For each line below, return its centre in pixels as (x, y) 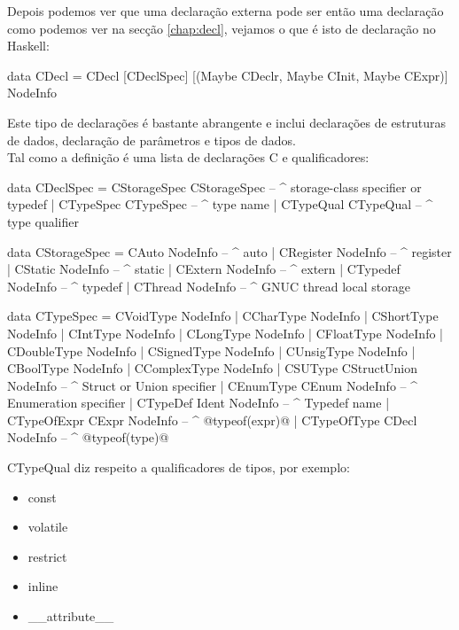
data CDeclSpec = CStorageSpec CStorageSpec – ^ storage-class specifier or (214, 187)
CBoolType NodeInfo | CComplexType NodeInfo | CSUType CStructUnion (213, 368)
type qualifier (43, 221)
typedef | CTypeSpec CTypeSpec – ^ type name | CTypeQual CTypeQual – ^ (220, 204)
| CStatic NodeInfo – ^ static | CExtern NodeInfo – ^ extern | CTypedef (204, 269)
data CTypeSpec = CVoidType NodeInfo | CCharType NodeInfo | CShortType (223, 316)
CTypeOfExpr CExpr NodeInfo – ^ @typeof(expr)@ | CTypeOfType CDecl (212, 420)
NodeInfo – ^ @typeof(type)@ (88, 437)
